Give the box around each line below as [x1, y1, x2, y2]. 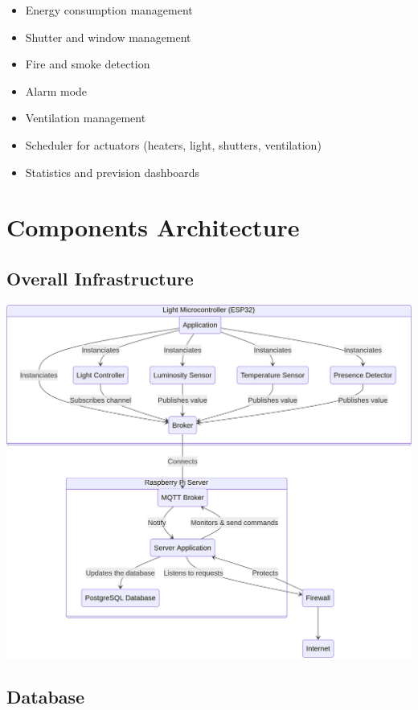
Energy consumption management [25, 2, 193, 18]
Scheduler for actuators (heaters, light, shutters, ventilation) [25, 136, 322, 153]
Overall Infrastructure [6, 265, 194, 290]
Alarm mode [25, 82, 88, 99]
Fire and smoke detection [25, 55, 150, 72]
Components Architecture [6, 211, 300, 244]
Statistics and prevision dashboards [25, 163, 200, 180]
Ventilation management [25, 109, 146, 126]
